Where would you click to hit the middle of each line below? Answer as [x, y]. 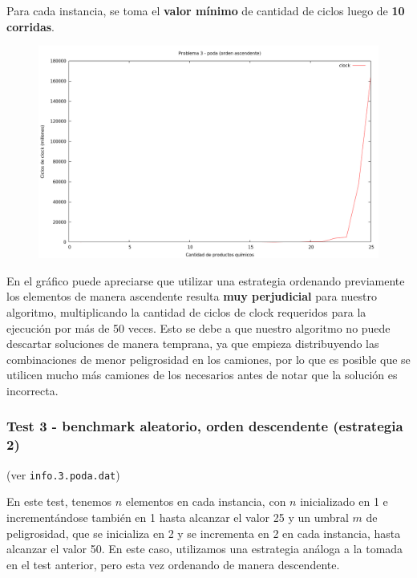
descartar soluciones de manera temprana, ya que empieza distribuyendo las [193, 344]
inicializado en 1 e [344, 501]
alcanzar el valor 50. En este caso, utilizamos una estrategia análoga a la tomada [205, 549]
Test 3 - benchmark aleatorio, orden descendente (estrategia [205, 426]
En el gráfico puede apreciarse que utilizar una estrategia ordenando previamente [206, 280]
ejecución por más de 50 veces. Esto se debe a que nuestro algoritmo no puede [198, 327]
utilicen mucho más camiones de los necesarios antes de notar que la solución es [202, 375]
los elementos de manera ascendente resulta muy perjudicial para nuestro [192, 296]
